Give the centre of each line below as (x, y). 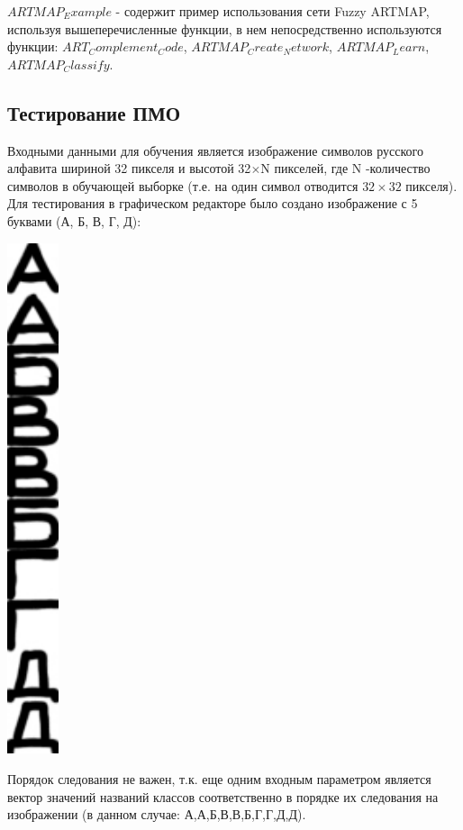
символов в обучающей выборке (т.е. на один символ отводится (183, 185)
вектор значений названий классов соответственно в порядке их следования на (223, 796)
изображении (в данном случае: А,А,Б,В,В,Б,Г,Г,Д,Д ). (157, 814)
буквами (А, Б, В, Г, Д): (74, 220)
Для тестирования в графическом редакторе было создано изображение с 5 (213, 203)
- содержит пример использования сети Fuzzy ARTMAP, (272, 11)
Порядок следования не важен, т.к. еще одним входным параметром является (219, 779)
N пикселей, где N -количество (345, 168)
